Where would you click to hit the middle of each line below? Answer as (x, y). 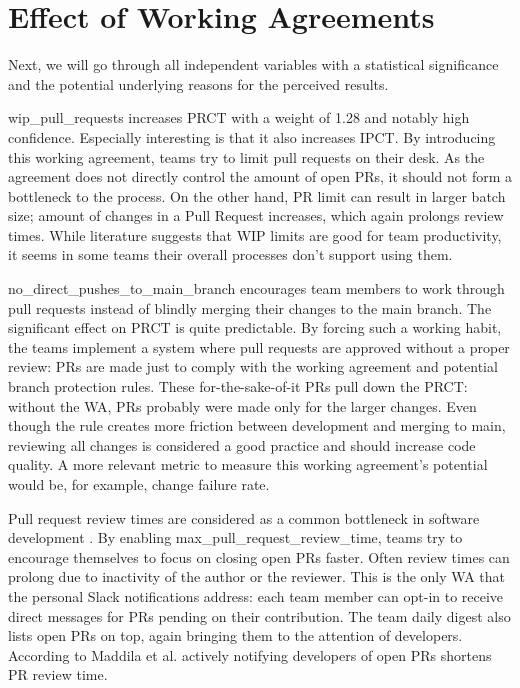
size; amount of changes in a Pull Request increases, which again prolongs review (256, 215)
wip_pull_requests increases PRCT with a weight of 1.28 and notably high (239, 117)
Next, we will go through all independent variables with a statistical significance (253, 64)
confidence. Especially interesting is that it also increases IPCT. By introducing (252, 136)
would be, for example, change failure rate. (139, 484)
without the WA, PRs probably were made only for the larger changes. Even (242, 405)
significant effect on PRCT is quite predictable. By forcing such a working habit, (255, 327)
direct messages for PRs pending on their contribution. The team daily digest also (259, 615)
